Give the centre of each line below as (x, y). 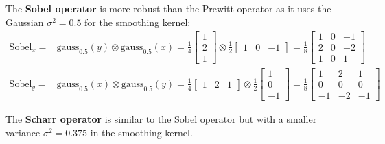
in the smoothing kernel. (141, 133)
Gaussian (25, 22)
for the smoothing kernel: (138, 22)
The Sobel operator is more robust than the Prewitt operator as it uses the (168, 8)
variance (23, 133)
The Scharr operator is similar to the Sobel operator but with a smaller (161, 119)
